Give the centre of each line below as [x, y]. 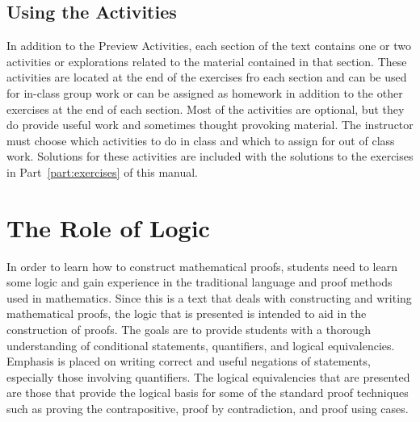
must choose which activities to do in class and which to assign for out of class [201, 140]
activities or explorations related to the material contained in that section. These [207, 61]
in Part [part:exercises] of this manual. [103, 171]
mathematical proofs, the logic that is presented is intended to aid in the [187, 313]
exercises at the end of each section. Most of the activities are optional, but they [206, 109]
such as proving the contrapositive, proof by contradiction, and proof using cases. [208, 409]
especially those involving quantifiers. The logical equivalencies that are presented [208, 376]
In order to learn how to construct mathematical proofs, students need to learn [202, 266]
